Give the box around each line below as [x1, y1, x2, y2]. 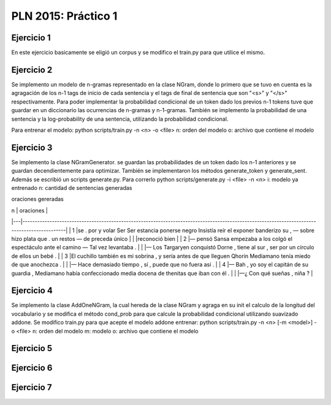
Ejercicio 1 [11, 32, 51, 43]
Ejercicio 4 [11, 286, 53, 296]
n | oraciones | [11, 206, 48, 214]
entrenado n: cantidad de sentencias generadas [11, 184, 132, 191]
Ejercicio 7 [11, 382, 52, 393]
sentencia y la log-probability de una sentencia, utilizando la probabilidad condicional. [11, 115, 229, 123]
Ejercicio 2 [11, 64, 53, 75]
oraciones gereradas [11, 195, 64, 203]
